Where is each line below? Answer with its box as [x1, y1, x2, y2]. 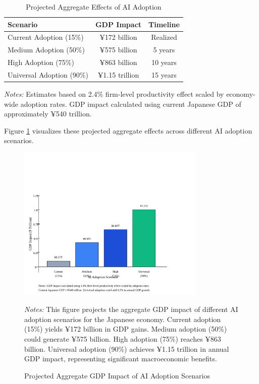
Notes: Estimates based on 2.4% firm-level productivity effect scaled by [4, 89, 224, 99]
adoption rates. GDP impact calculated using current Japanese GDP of [20, 98, 241, 109]
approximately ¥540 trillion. [4, 108, 92, 119]
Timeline [148, 19, 180, 29]
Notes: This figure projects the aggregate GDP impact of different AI [24, 304, 238, 314]
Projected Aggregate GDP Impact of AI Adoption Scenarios [24, 370, 210, 380]
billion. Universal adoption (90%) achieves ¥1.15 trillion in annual [24, 343, 229, 354]
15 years [151, 69, 177, 80]
